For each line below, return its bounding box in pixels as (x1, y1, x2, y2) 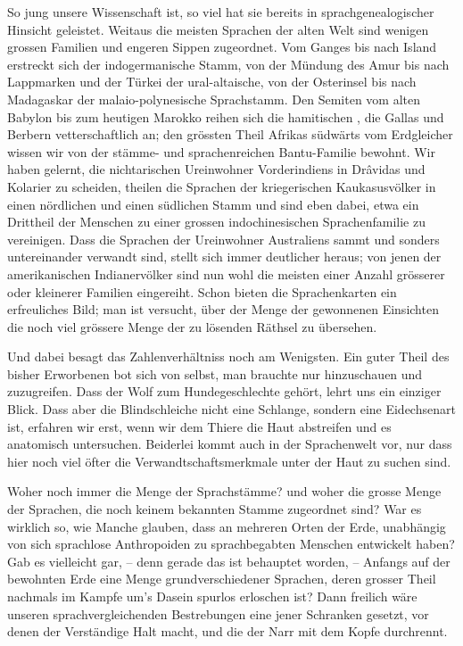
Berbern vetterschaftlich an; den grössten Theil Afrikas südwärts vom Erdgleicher (7, 125, 453, 144)
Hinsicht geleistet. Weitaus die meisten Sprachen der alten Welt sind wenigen (7, 20, 429, 38)
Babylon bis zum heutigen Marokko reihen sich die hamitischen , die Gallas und (7, 107, 444, 126)
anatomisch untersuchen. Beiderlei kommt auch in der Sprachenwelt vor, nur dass (7, 435, 452, 453)
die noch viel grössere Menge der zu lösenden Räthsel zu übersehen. (7, 317, 377, 335)
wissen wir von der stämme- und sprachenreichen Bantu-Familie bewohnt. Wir (7, 142, 435, 161)
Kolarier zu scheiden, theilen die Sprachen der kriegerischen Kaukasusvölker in (7, 177, 436, 195)
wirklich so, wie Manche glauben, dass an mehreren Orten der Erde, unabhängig (7, 517, 446, 535)
